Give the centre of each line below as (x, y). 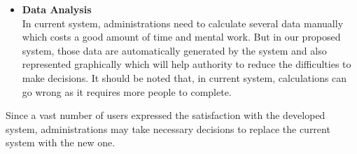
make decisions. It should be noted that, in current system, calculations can (184, 77)
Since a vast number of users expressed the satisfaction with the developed (166, 115)
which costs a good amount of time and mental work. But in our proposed (181, 37)
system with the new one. (61, 142)
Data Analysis (57, 9)
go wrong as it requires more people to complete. (127, 91)
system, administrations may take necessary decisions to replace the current (168, 128)
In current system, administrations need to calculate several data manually (183, 23)
